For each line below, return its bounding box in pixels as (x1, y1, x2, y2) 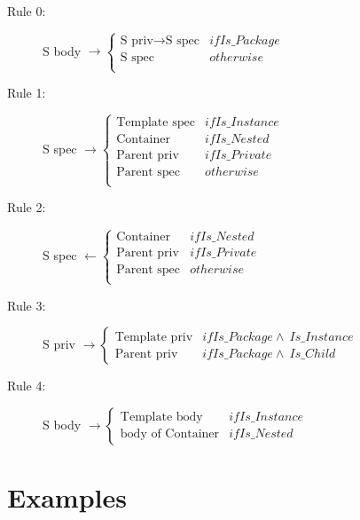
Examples (7, 479, 127, 516)
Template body (120, 411, 203, 424)
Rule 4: (7, 376, 46, 395)
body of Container (120, 428, 220, 441)
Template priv (114, 330, 193, 343)
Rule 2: (7, 198, 46, 217)
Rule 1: (7, 83, 46, 102)
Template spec (116, 116, 195, 130)
